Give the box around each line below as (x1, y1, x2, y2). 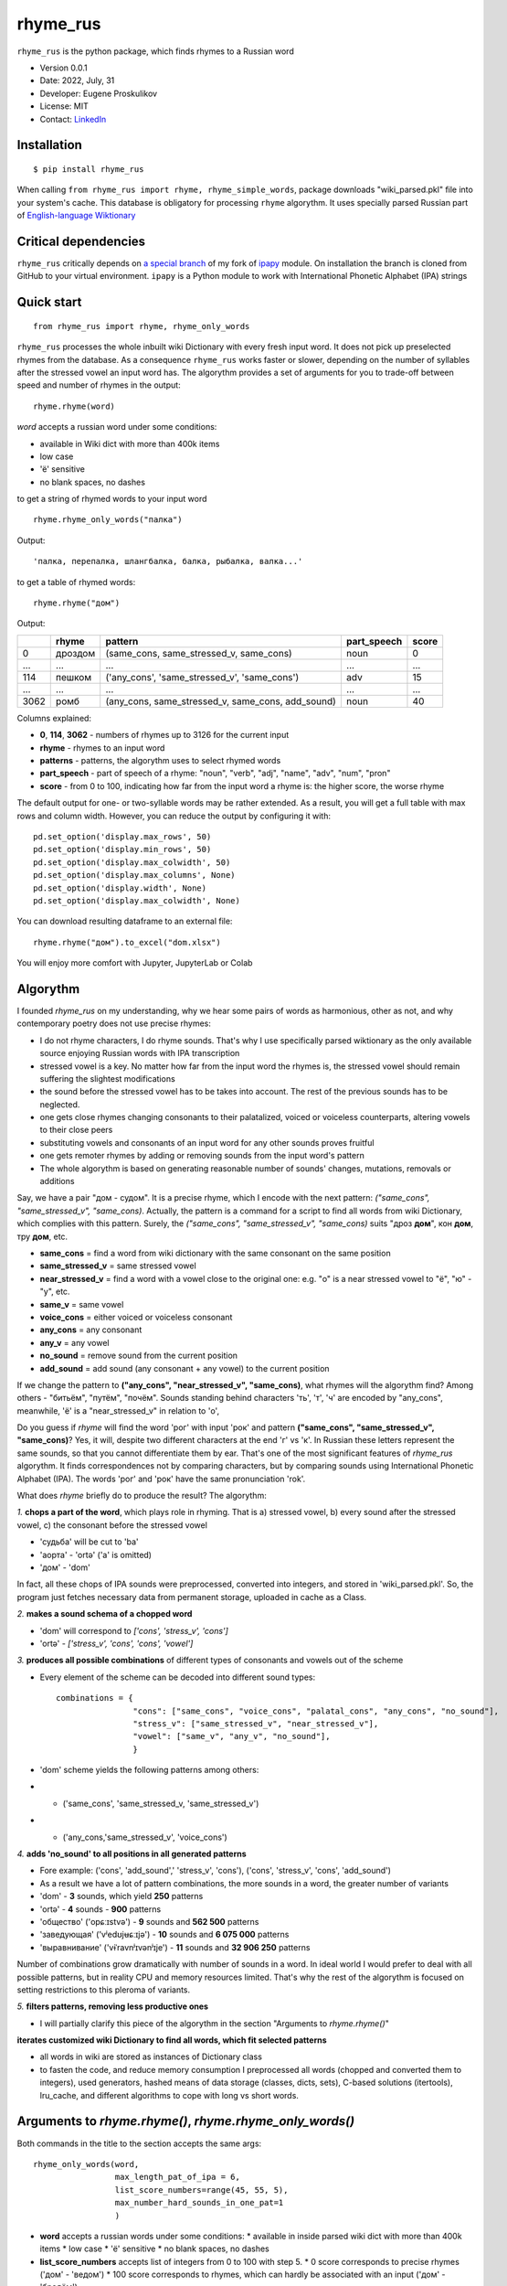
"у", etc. (39, 1286, 70, 1298)
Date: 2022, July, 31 (39, 75, 115, 86)
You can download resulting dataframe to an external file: (16, 915, 233, 927)
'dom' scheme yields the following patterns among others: (39, 1765, 259, 1776)
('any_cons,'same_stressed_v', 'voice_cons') (62, 1832, 227, 1843)
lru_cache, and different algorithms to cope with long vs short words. (39, 2089, 299, 2100)
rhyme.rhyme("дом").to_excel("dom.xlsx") (33, 937, 221, 947)
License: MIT (39, 101, 89, 112)
